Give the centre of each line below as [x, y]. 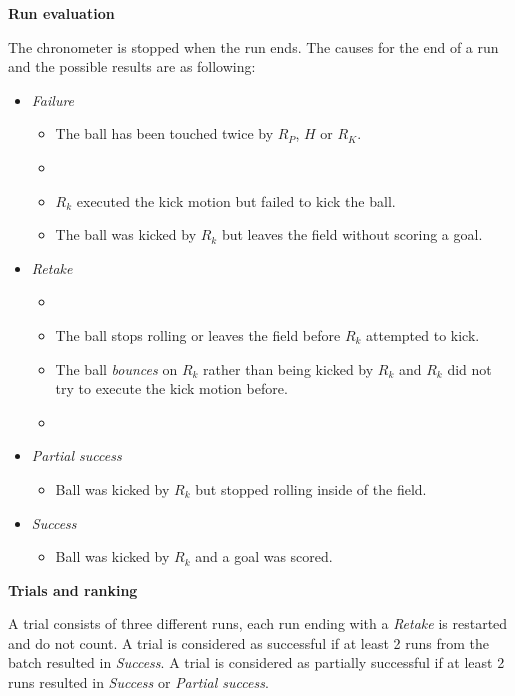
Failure [53, 99]
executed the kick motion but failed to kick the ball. [236, 200]
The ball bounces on [116, 368]
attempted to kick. [423, 334]
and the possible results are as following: [132, 66]
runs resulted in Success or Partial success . [138, 682]
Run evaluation [61, 13]
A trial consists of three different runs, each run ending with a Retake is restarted [258, 623]
